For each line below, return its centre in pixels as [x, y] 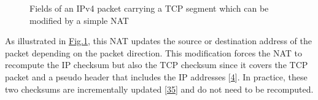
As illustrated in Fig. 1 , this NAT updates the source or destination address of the [158, 41]
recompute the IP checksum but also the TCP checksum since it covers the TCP [157, 65]
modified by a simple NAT [79, 20]
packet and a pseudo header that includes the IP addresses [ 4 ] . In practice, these [156, 76]
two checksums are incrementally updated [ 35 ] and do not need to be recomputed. [159, 89]
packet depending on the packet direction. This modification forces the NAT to [154, 52]
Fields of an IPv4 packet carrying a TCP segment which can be [149, 8]
